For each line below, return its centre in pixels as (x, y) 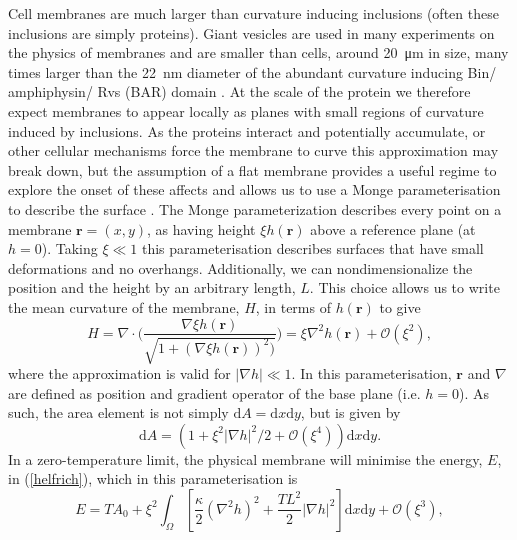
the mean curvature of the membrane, (124, 306)
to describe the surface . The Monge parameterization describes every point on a (255, 208)
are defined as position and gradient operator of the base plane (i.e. (214, 392)
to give (400, 306)
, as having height (201, 228)
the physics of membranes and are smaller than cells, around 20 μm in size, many (258, 52)
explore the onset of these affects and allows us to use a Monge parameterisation (254, 189)
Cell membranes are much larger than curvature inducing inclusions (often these (253, 13)
